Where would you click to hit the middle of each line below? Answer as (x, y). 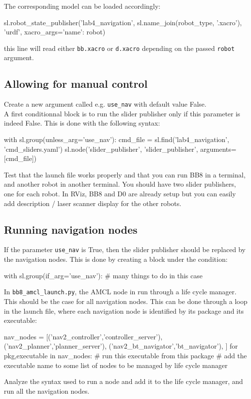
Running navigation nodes (71, 229)
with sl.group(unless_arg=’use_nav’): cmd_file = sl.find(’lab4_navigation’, (117, 139)
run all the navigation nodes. (47, 391)
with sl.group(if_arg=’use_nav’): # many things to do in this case (103, 275)
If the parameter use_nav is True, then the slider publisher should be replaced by (125, 249)
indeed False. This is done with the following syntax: (82, 123)
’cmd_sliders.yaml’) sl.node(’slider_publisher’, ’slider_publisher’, (101, 149)
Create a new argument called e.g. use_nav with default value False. (105, 104)
